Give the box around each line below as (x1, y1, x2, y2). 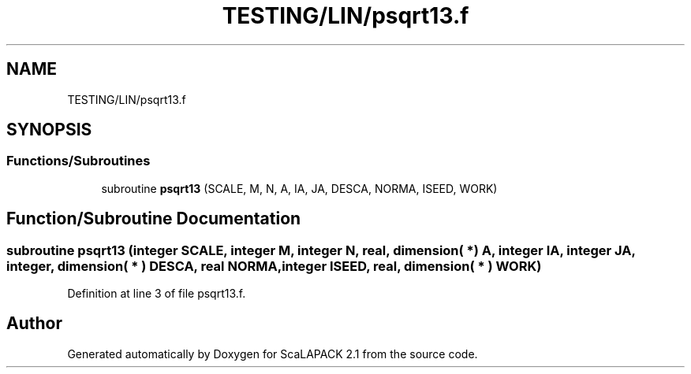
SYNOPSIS (6, 120, 92, 140)
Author (6, 313, 62, 334)
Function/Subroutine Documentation (6, 209, 301, 229)
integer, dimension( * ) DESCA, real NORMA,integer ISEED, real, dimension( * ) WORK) (6, 257, 542, 274)
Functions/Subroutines (6, 153, 151, 169)
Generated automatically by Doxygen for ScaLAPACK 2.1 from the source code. (67, 346, 478, 361)
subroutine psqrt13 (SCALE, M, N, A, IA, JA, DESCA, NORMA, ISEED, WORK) (101, 181, 498, 195)
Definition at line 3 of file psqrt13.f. (67, 287, 246, 301)
